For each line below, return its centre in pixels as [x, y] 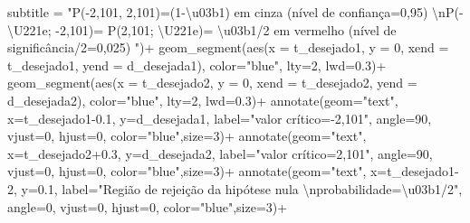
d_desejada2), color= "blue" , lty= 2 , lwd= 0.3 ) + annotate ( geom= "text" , [203, 100]
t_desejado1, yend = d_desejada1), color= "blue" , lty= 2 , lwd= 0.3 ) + [197, 65]
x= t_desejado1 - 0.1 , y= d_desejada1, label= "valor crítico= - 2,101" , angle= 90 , [220, 118]
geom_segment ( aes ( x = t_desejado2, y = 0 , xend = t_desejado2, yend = [212, 83]
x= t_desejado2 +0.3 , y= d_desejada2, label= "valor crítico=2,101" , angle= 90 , [220, 153]
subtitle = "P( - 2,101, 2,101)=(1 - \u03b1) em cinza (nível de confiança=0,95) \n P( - [235, 12]
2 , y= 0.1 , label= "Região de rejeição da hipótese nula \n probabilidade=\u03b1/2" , [235, 188]
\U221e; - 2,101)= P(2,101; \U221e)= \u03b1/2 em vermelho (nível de [202, 29]
